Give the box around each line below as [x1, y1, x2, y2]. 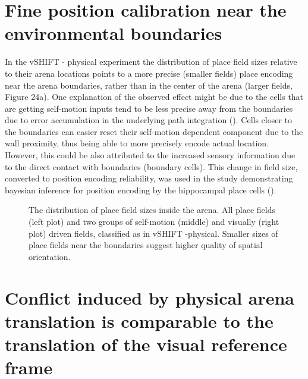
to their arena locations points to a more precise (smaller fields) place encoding [5, 67, 293, 79]
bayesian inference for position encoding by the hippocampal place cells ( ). [5, 183, 276, 196]
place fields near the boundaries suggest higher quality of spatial [29, 239, 263, 251]
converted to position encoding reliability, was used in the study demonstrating [5, 172, 293, 184]
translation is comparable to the [5, 308, 274, 333]
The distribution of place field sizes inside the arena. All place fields [29, 203, 276, 216]
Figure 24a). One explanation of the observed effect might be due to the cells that [5, 90, 304, 103]
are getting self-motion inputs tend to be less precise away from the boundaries [5, 102, 293, 114]
